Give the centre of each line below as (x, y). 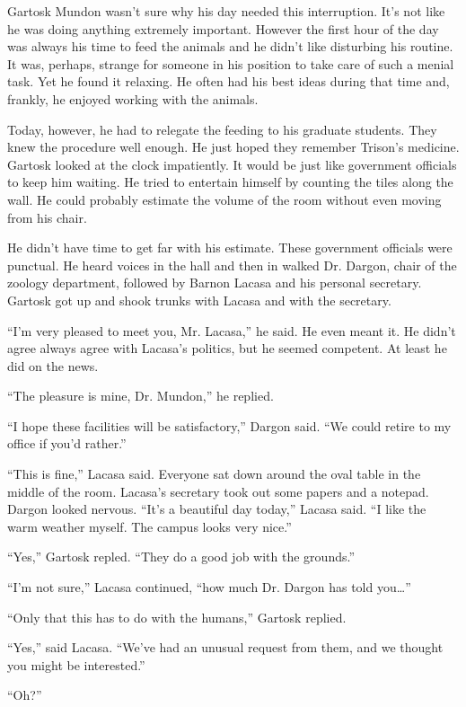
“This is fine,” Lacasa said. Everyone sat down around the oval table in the (214, 474)
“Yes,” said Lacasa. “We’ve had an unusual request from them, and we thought (225, 647)
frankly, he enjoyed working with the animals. (133, 98)
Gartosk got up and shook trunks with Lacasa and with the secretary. (199, 300)
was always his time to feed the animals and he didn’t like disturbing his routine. (230, 46)
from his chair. (47, 217)
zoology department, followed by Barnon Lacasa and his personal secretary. (215, 283)
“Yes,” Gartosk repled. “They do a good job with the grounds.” (181, 557)
